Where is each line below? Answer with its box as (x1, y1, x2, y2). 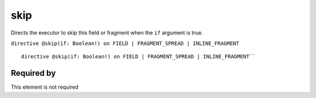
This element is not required (11, 83, 79, 90)
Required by (11, 68, 56, 78)
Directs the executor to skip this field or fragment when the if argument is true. (11, 29, 203, 36)
